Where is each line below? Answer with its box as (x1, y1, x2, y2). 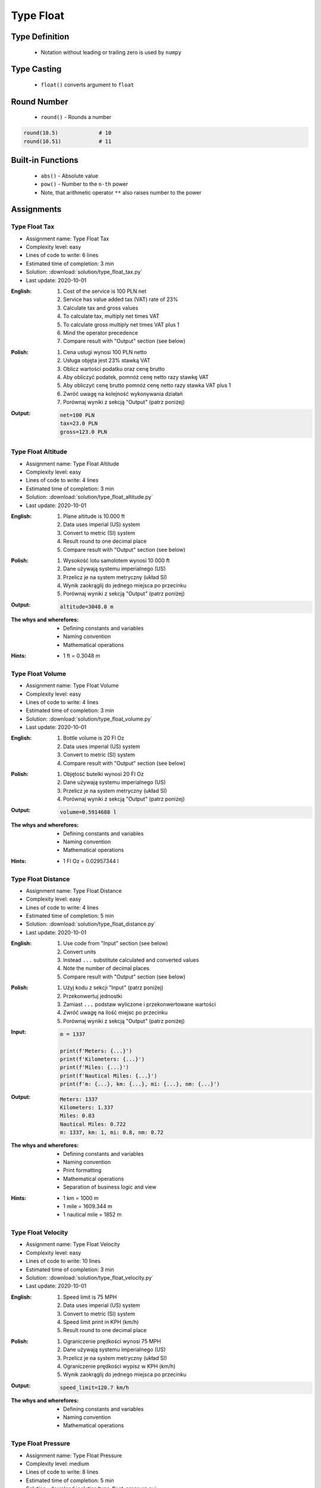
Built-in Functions (11, 155, 78, 165)
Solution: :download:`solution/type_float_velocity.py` (26, 1274, 154, 1281)
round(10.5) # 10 (23, 130, 112, 136)
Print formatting (63, 1167, 102, 1174)
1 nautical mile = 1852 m (63, 1211, 122, 1218)
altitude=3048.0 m (59, 604, 114, 610)
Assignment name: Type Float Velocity (26, 1241, 120, 1248)
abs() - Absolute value (40, 172, 99, 179)
